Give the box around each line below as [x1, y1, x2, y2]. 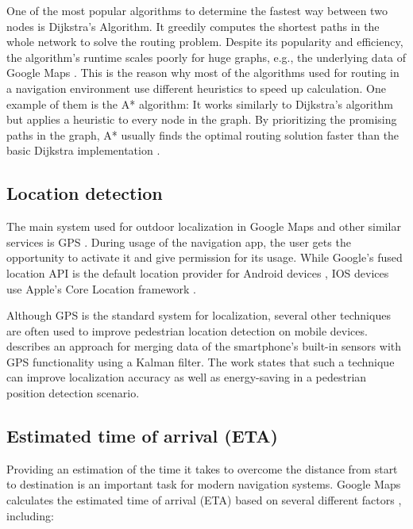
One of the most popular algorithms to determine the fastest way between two [6, 2, 388, 18]
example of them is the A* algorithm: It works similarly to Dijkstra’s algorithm [6, 95, 393, 112]
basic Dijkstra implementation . [6, 142, 160, 159]
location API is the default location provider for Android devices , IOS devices [6, 264, 389, 281]
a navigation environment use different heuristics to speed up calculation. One [6, 79, 386, 96]
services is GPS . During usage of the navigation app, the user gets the [6, 233, 351, 250]
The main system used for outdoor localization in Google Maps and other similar [6, 218, 401, 235]
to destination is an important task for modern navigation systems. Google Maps [6, 476, 401, 493]
